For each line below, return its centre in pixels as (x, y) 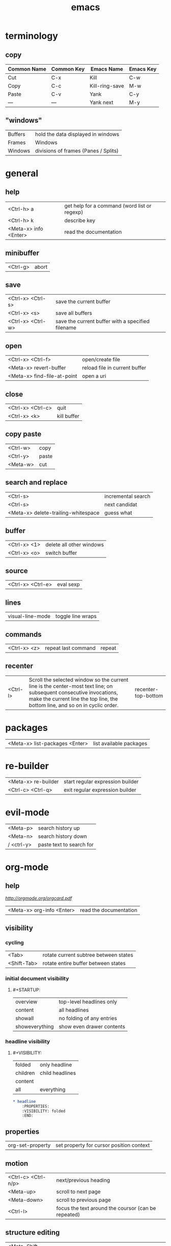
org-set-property (29, 1145)
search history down (63, 836)
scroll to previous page (83, 1200)
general (22, 173)
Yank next (102, 102)
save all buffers (74, 313)
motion (17, 1163)
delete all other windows (75, 545)
